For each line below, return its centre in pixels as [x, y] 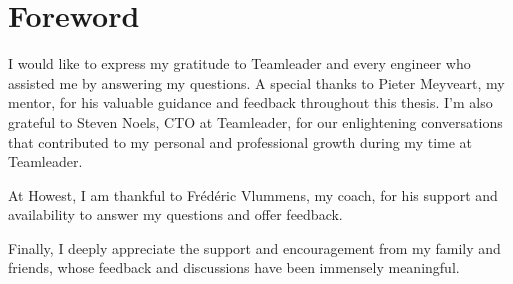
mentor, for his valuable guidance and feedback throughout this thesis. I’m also [250, 102]
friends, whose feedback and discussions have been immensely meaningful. [234, 267]
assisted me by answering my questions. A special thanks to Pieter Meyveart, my [256, 82]
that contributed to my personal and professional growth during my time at [240, 141]
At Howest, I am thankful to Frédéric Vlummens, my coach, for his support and [253, 194]
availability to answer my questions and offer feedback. [175, 214]
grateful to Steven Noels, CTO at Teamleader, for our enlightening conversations [255, 121]
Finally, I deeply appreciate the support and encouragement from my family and [254, 247]
